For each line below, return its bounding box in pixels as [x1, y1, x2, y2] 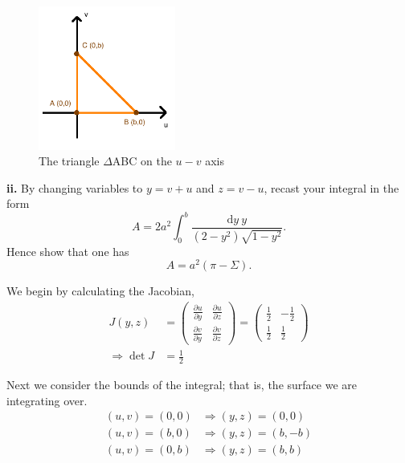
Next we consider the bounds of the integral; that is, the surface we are [6, 376, 357, 393]
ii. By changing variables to [6, 179, 143, 196]
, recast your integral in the [264, 179, 399, 196]
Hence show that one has [6, 242, 129, 259]
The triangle [39, 152, 100, 169]
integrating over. [6, 392, 88, 408]
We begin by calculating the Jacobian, [6, 282, 194, 299]
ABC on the [112, 152, 172, 169]
